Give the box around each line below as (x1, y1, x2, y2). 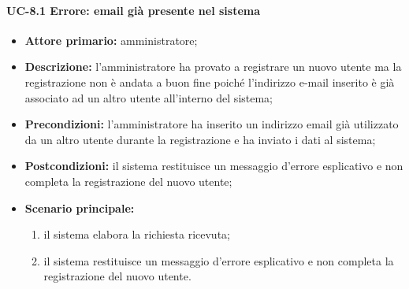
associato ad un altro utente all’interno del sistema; (24, 89, 273, 106)
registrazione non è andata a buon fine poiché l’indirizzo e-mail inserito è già (24, 73, 395, 90)
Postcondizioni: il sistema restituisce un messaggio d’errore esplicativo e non (24, 157, 403, 174)
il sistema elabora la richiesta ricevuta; (43, 226, 230, 243)
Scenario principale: (24, 199, 135, 216)
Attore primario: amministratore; (24, 31, 198, 48)
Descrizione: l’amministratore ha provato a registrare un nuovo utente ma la (24, 58, 402, 75)
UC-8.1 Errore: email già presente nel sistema (6, 2, 261, 18)
